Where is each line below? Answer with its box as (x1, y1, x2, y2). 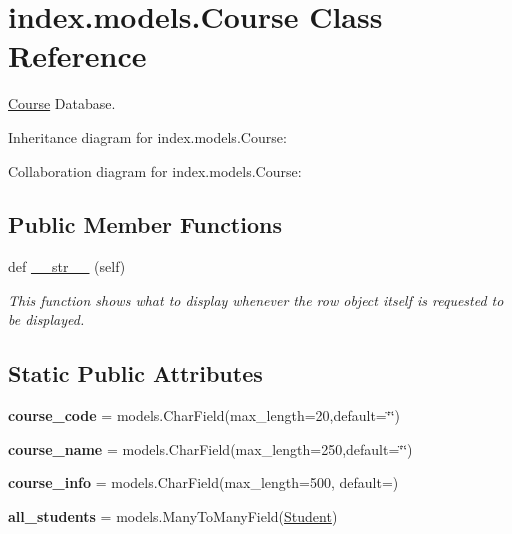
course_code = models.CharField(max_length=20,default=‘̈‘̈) (8, 405, 400, 426)
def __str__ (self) (8, 256, 126, 277)
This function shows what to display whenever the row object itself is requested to (8, 289, 504, 310)
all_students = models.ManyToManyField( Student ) (8, 506, 338, 527)
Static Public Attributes (8, 358, 263, 389)
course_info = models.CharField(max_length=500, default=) (8, 472, 399, 493)
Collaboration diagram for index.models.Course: (8, 160, 302, 181)
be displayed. (8, 309, 85, 330)
